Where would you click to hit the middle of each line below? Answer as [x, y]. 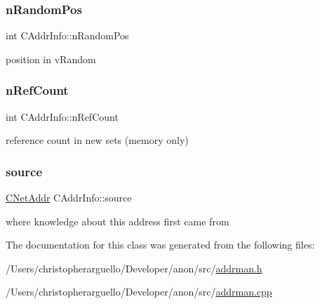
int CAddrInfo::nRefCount [62, 116]
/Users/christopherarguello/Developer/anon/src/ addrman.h [134, 268]
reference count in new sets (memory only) [97, 140]
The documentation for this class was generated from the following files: [160, 245]
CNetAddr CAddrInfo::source [69, 198]
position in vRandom [51, 59]
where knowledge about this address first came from [118, 221]
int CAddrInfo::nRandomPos [67, 35]
